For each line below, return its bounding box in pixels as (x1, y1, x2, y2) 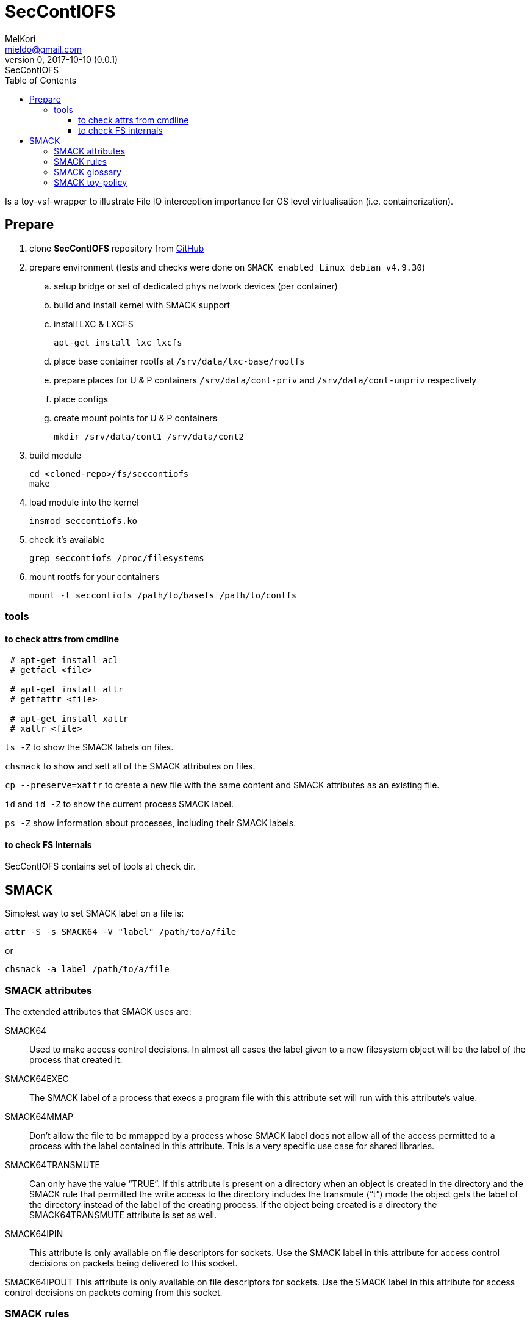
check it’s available (29, 534, 106, 545)
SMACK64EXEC (5, 1073, 69, 1084)
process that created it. (29, 1055, 123, 1065)
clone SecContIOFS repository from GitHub (29, 242, 204, 253)
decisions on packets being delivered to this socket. (29, 1258, 238, 1268)
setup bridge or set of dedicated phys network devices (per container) (54, 280, 338, 291)
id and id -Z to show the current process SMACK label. (5, 799, 234, 810)
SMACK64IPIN (5, 1229, 63, 1239)
